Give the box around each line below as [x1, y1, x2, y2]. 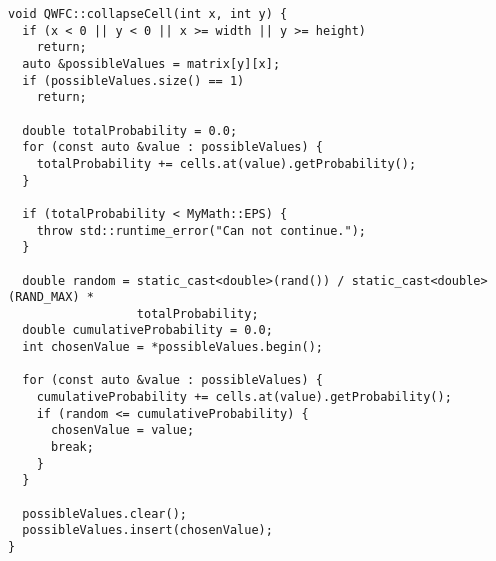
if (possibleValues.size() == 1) [22, 73, 245, 88]
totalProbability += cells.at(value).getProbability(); [36, 156, 417, 171]
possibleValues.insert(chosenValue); [22, 523, 273, 538]
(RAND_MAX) [8, 290, 80, 305]
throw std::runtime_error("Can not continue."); [36, 223, 366, 238]
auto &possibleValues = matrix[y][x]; [22, 56, 281, 71]
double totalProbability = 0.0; [22, 123, 238, 138]
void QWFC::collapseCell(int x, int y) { [8, 7, 288, 21]
